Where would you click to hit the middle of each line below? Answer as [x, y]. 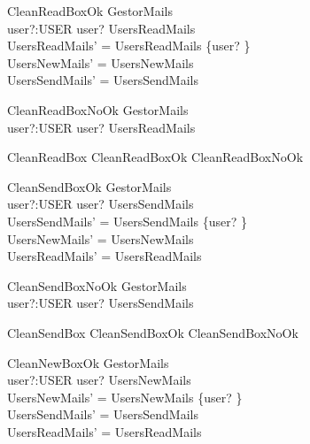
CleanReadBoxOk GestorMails [90, 11]
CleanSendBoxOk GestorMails [89, 186]
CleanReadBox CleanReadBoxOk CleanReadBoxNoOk [155, 157]
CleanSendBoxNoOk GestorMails [97, 285]
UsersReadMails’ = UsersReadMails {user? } [129, 46]
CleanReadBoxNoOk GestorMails [98, 109]
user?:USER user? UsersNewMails [99, 380]
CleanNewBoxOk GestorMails [88, 362]
